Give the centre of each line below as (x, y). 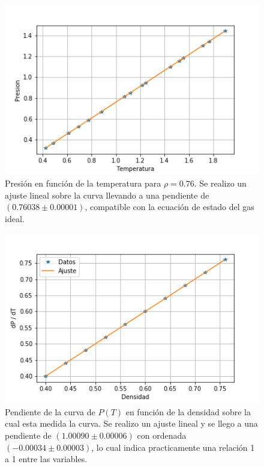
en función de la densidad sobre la (188, 411)
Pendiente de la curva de (50, 411)
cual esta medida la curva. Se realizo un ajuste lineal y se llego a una (131, 423)
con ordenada (162, 435)
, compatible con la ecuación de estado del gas (169, 207)
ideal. (15, 219)
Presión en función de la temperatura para (83, 183)
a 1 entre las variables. (46, 459)
